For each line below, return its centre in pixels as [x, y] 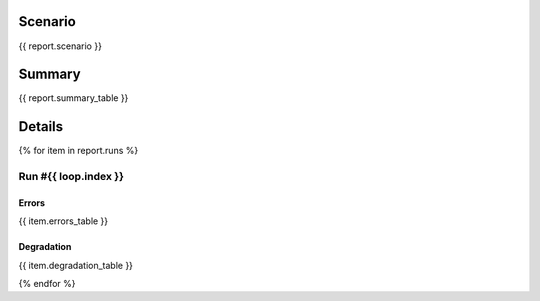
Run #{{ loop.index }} [71, 177]
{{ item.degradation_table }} [76, 265]
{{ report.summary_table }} [73, 98]
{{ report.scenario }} [60, 46]
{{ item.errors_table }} [63, 221]
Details [41, 126]
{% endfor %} [47, 284]
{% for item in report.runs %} [78, 151]
